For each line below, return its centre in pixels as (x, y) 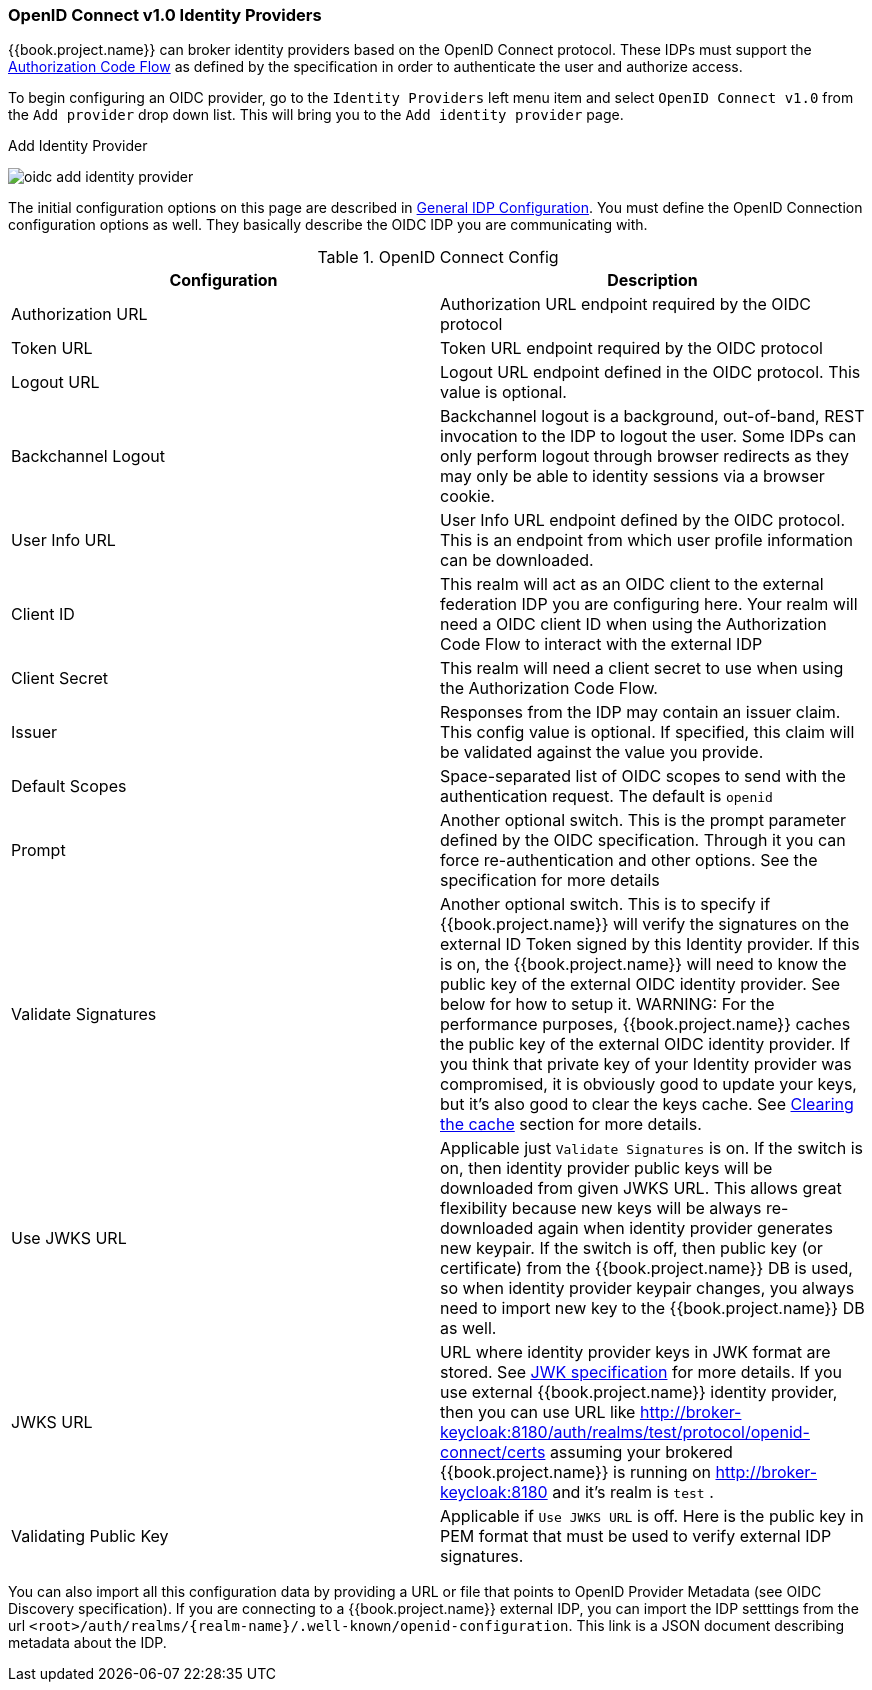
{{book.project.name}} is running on (575, 1472)
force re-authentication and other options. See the (629, 860)
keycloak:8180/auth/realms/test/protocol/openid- (625, 1432)
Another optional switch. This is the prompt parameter (643, 820)
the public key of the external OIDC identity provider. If (645, 1044)
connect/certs (493, 1452)
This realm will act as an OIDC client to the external (632, 584)
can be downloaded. (517, 560)
